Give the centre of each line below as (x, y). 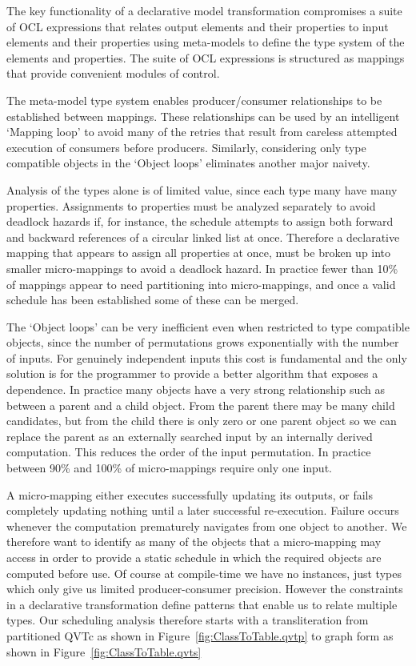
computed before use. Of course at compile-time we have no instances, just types (204, 573)
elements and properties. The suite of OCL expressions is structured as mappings (206, 57)
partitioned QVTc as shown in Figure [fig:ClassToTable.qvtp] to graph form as (200, 635)
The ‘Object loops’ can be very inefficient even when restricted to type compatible (208, 326)
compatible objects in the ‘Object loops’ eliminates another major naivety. (188, 163)
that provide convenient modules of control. (113, 73)
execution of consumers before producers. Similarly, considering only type (186, 147)
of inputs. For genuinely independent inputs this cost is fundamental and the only (207, 357)
